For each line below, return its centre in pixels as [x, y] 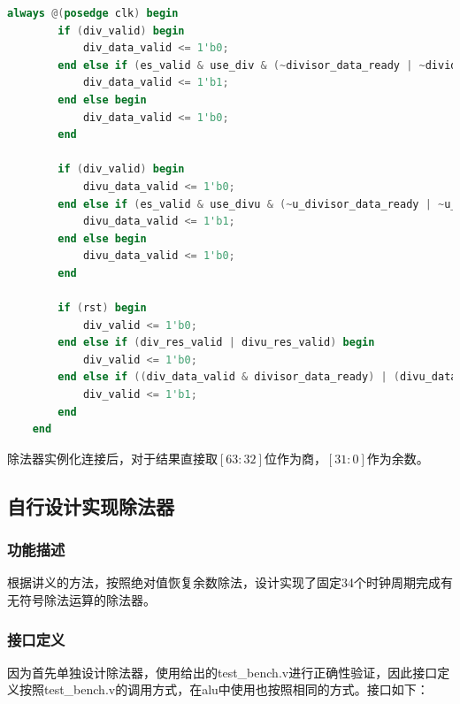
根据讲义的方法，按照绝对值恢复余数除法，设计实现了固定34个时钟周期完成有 [230, 582]
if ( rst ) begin [102, 308]
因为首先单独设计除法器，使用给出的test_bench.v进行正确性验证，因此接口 [222, 672]
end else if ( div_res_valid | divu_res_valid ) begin [216, 343]
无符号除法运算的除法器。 [81, 600]
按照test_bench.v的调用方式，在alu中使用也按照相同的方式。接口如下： [224, 689]
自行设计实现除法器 [91, 505]
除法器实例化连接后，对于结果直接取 [112, 458]
